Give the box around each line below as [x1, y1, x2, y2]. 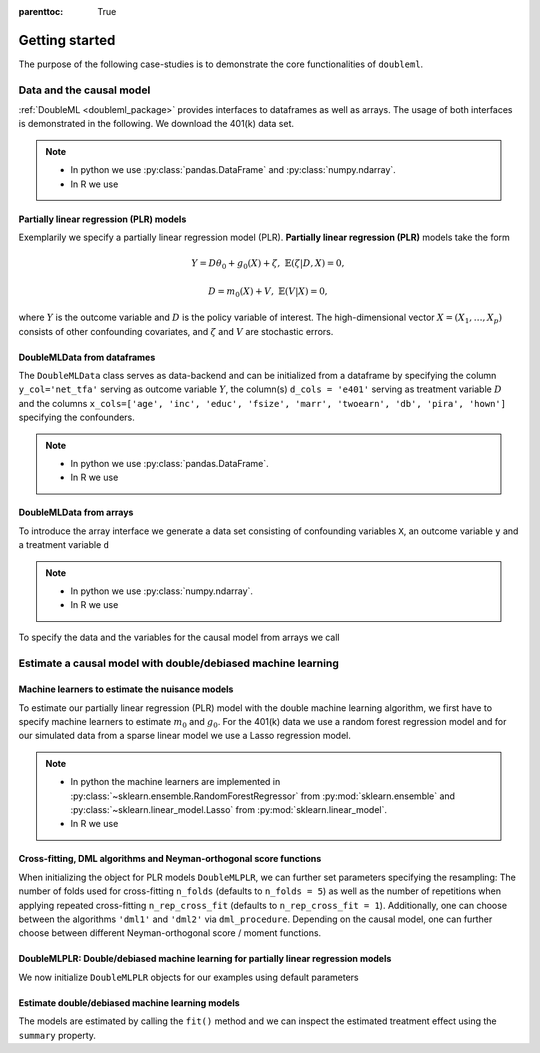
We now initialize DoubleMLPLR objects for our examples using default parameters [18, 971, 359, 983]
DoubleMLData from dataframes [18, 351, 156, 363]
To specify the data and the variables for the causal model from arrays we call [18, 631, 340, 643]
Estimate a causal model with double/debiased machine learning [18, 656, 339, 670]
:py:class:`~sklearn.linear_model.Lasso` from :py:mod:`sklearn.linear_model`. [70, 804, 387, 816]
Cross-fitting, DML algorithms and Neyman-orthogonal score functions [18, 853, 322, 865]
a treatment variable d [18, 539, 110, 551]
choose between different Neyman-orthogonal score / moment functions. [18, 927, 322, 939]
